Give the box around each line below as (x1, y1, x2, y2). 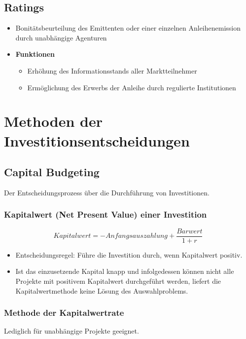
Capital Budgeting (4, 164, 100, 180)
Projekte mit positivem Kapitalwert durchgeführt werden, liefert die (15, 276, 221, 286)
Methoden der (4, 111, 103, 131)
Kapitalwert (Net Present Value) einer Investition (4, 208, 207, 221)
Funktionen (15, 49, 55, 59)
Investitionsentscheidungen (4, 130, 190, 151)
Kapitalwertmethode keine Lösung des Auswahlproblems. (15, 285, 188, 296)
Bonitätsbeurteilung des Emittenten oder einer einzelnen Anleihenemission (15, 23, 241, 33)
